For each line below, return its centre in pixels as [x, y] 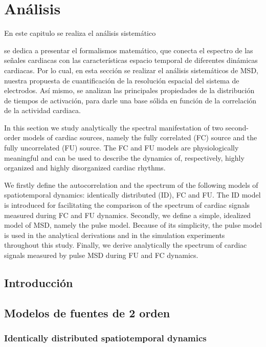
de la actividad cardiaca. [42, 110]
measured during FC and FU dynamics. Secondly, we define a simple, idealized [128, 215]
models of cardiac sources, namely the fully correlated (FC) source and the [140, 137]
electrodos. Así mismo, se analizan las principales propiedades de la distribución [129, 90]
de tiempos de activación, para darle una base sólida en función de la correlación [130, 100]
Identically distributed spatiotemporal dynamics [105, 338]
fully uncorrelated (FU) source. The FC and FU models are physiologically [121, 148]
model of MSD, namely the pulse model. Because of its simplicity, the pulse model [133, 225]
